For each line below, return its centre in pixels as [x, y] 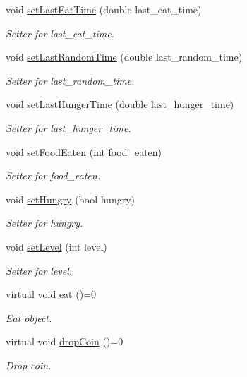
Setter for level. [39, 270]
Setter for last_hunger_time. [68, 127]
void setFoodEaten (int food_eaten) [84, 151]
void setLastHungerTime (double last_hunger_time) [120, 104]
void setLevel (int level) [56, 246]
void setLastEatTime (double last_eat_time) [104, 9]
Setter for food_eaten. [53, 175]
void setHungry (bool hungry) [71, 199]
